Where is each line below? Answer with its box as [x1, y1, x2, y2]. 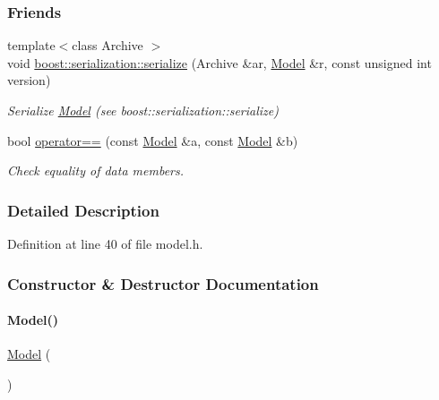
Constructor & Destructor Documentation [7, 272, 319, 294]
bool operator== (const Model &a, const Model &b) [7, 131, 298, 149]
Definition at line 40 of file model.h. [7, 234, 203, 252]
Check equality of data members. [7, 161, 185, 180]
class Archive [72, 36, 143, 55]
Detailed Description [7, 199, 159, 221]
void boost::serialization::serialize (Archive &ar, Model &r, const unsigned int [7, 53, 432, 72]
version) [7, 71, 51, 89]
